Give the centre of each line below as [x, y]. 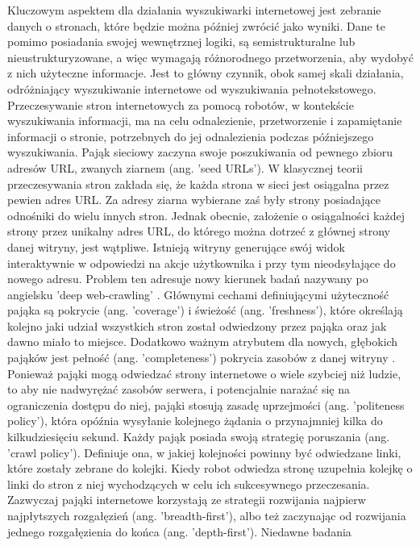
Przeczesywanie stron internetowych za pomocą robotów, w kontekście [181, 104]
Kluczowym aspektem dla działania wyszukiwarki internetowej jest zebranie [194, 10]
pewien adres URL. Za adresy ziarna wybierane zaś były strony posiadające [194, 200]
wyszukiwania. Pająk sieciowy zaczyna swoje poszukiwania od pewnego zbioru [200, 152]
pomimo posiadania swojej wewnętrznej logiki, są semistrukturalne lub [181, 42]
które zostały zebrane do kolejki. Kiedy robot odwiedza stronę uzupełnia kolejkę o [210, 468]
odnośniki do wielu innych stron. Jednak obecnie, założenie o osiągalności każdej [206, 215]
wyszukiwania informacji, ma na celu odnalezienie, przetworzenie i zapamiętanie [205, 121]
